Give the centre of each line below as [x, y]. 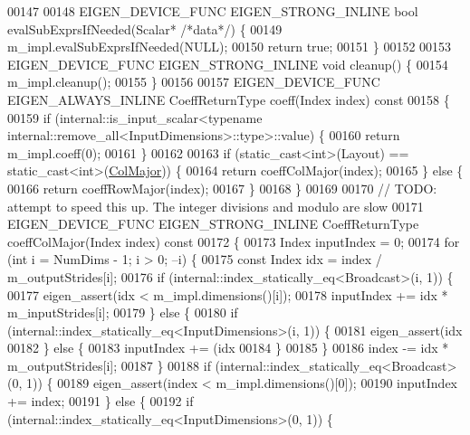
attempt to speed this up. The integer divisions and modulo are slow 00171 [216, 206]
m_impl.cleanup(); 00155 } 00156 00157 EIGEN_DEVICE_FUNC [194, 82]
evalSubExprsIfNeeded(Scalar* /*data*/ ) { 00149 [145, 28]
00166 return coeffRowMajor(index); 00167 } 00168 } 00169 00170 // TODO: [222, 188]
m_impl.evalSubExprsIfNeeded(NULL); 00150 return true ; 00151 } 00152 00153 [230, 47]
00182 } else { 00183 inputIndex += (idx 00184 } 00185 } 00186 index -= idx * [228, 348]
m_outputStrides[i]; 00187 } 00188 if [109, 365]
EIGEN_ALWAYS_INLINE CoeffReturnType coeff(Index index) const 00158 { [229, 99]
